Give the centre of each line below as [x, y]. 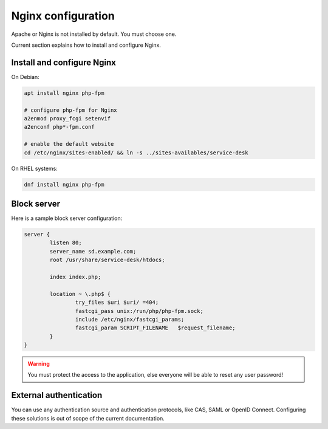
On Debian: [25, 77]
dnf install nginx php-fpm [64, 184]
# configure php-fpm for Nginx [71, 110]
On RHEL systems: [34, 168]
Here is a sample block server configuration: [67, 218]
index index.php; [75, 277]
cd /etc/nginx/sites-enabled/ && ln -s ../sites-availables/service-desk [136, 153]
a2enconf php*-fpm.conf [60, 127]
